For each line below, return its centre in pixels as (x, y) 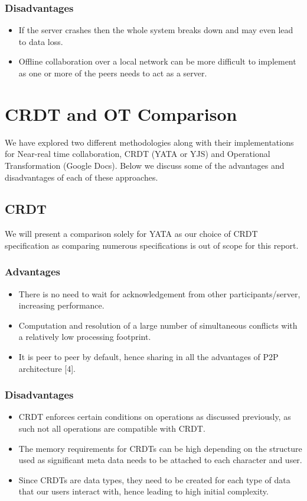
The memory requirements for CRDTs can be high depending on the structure (160, 448)
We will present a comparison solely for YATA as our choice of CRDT (131, 234)
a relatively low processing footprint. (85, 337)
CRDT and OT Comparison (121, 113)
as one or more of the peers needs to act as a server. (113, 73)
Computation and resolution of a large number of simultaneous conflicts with (158, 325)
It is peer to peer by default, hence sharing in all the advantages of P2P (148, 357)
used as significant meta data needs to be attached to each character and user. (160, 460)
